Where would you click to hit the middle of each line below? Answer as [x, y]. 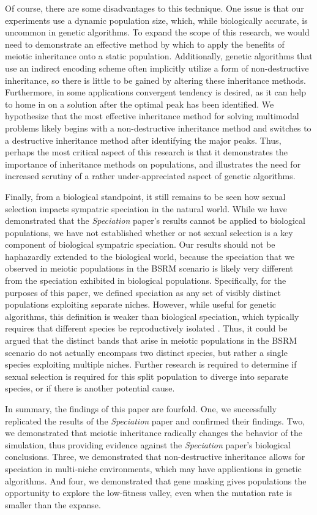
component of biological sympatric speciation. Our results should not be [140, 244]
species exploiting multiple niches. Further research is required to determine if [151, 364]
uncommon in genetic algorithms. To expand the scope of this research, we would [157, 32]
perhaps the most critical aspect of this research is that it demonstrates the [146, 152]
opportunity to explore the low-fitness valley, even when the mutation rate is [148, 493]
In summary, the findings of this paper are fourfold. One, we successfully [141, 409]
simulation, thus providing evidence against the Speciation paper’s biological [148, 444]
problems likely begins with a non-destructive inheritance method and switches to [158, 128]
